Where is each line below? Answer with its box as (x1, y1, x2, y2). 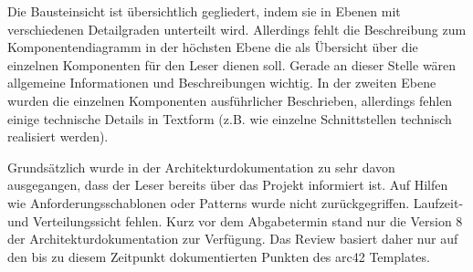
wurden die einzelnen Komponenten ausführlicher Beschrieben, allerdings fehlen (7, 90, 453, 110)
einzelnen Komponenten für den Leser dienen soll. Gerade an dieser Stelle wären (7, 55, 457, 74)
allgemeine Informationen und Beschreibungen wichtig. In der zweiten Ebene (7, 73, 436, 92)
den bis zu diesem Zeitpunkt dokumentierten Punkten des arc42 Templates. (7, 246, 430, 266)
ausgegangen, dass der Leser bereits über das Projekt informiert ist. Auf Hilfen (7, 175, 448, 194)
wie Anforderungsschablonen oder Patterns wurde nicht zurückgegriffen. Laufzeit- (7, 193, 464, 212)
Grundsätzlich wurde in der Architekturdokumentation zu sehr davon (7, 157, 395, 176)
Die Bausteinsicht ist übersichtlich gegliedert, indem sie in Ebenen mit (7, 2, 401, 20)
